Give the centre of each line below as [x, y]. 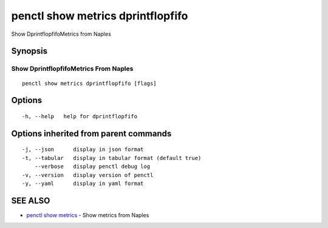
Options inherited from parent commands [91, 133]
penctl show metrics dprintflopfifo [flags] [90, 83]
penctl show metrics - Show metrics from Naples [88, 215]
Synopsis [29, 51]
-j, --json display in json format [83, 149]
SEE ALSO [31, 200]
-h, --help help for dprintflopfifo [80, 116]
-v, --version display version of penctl [88, 175]
